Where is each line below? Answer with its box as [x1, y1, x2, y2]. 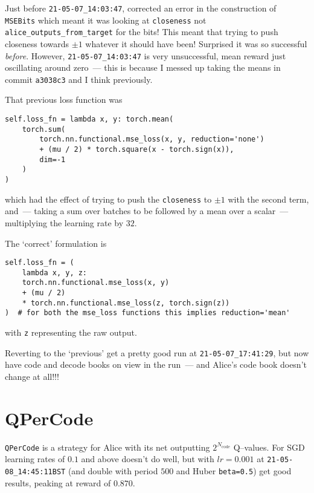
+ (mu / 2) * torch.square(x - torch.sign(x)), [39, 145, 234, 154]
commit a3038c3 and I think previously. [5, 73, 153, 85]
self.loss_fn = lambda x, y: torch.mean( [5, 115, 174, 124]
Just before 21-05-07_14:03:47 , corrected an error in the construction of [5, 2, 277, 14]
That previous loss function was [5, 93, 123, 106]
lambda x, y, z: [22, 268, 88, 277]
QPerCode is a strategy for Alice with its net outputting [5, 440, 210, 453]
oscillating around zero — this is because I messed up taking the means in [5, 61, 281, 74]
